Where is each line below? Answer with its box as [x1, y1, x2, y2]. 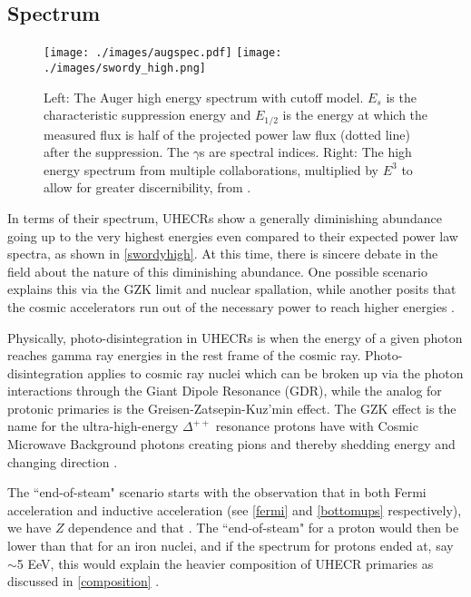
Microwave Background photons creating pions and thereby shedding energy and [7, 435, 456, 454]
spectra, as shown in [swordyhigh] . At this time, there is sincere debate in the [7, 244, 438, 263]
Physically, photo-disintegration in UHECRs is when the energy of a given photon [7, 328, 463, 347]
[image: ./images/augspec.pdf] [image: [44, 46, 282, 60]
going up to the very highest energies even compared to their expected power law [7, 226, 458, 245]
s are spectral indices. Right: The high [200, 142, 412, 161]
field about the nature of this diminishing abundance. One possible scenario [7, 261, 427, 280]
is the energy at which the [282, 105, 428, 124]
